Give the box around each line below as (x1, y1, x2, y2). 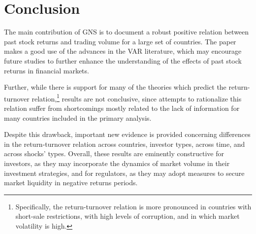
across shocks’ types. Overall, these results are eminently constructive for (4, 148, 224, 159)
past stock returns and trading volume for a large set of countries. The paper (4, 36, 236, 46)
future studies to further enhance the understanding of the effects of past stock (4, 55, 242, 66)
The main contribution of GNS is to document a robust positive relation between (4, 27, 249, 37)
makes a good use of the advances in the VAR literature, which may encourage (4, 46, 242, 56)
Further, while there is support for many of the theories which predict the (4, 82, 226, 92)
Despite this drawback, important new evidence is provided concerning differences (4, 129, 251, 139)
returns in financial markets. (4, 65, 89, 75)
